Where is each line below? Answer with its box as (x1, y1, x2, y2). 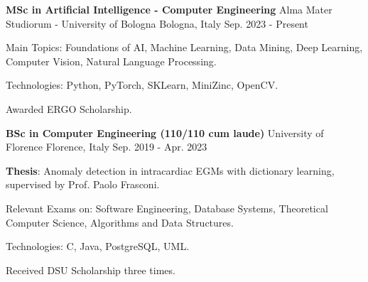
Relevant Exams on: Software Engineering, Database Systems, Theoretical (6, 200, 328, 215)
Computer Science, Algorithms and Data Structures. (6, 215, 234, 229)
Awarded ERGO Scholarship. (6, 101, 132, 116)
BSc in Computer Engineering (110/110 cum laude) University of (6, 125, 324, 140)
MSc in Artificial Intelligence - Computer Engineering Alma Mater (6, 2, 332, 16)
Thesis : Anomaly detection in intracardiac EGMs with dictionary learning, (6, 163, 335, 178)
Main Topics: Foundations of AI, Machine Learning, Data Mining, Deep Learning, (6, 40, 363, 55)
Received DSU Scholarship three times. (6, 262, 175, 277)
